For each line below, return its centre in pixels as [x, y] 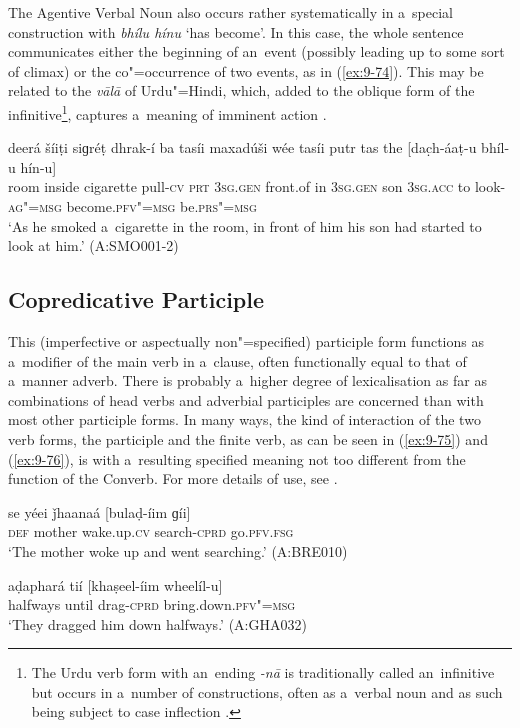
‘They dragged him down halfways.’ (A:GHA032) [157, 623]
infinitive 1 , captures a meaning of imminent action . [167, 112]
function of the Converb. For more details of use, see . [173, 478]
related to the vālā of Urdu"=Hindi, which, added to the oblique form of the [241, 90]
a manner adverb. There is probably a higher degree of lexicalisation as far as [247, 380]
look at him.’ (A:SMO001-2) [93, 245]
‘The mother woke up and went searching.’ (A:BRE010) [178, 550]
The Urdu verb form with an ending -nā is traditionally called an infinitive [263, 672]
